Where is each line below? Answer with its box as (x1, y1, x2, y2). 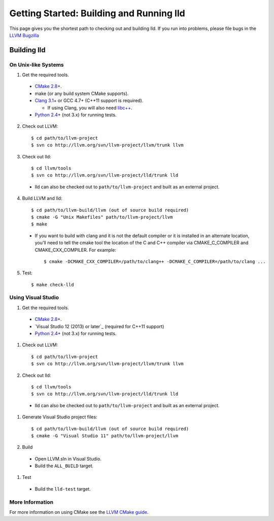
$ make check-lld (31, 282, 74, 287)
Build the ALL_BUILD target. (35, 463, 94, 469)
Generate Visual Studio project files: (22, 414, 97, 420)
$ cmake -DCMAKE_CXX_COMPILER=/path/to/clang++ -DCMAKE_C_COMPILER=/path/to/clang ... (44, 258, 266, 264)
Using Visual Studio (9, 294, 59, 301)
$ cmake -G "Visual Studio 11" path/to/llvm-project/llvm (31, 433, 179, 439)
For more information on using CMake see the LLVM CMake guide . (9, 509, 149, 515)
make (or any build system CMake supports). (35, 90, 129, 96)
